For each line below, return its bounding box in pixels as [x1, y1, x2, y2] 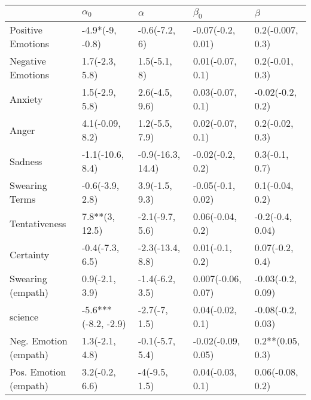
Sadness [10, 154, 42, 168]
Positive [10, 23, 42, 37]
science [10, 309, 39, 323]
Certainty [10, 247, 50, 261]
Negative [10, 54, 46, 68]
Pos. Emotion [10, 365, 66, 379]
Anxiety [10, 91, 43, 106]
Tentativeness [10, 216, 66, 230]
